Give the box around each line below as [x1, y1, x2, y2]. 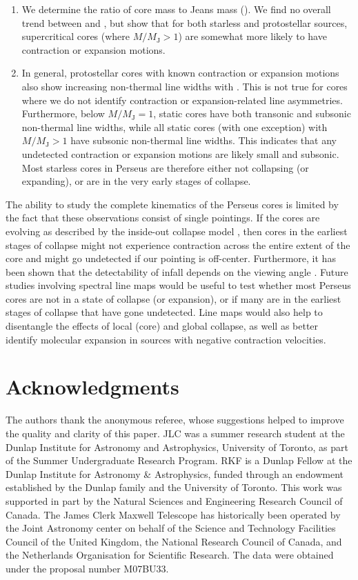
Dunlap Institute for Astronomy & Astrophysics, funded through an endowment [6, 466, 344, 481]
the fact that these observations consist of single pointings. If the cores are [6, 210, 320, 225]
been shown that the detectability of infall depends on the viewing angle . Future [6, 264, 348, 279]
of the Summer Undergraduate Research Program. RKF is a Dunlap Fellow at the [6, 453, 352, 468]
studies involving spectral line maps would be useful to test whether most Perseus [6, 278, 351, 292]
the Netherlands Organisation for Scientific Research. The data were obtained [6, 548, 334, 562]
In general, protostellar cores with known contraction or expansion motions [21, 66, 339, 80]
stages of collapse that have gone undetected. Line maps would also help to [6, 305, 323, 319]
